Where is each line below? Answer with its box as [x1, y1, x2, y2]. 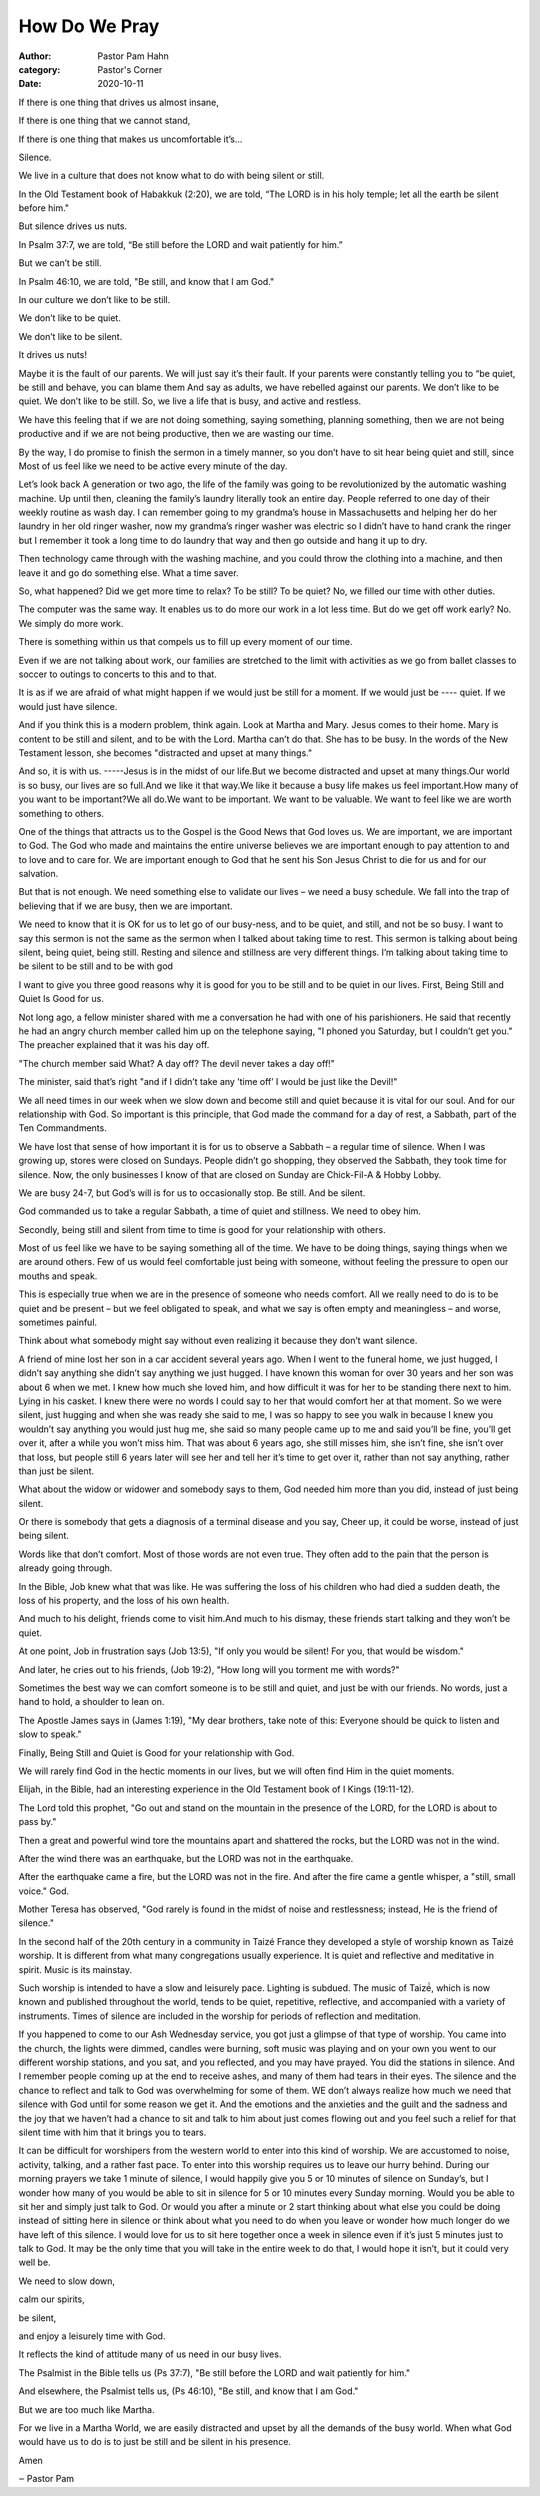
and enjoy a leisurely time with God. [18, 2330, 166, 2342]
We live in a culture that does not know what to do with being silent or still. [18, 170, 325, 182]
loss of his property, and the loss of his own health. [18, 1595, 230, 1607]
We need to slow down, [18, 2275, 115, 2287]
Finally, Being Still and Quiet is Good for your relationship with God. [18, 1746, 295, 1759]
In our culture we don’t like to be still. [18, 294, 171, 306]
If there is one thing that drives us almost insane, [18, 96, 220, 108]
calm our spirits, [18, 2293, 85, 2305]
